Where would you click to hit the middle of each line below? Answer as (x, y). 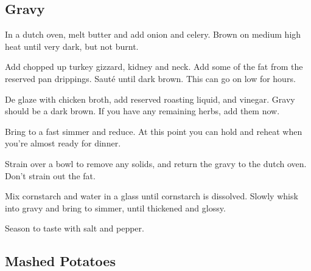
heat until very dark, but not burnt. (72, 46)
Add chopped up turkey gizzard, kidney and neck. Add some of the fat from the (154, 67)
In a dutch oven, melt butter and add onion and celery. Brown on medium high (153, 34)
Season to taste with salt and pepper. (75, 228)
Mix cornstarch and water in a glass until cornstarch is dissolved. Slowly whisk (152, 196)
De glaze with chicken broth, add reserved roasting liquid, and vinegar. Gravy (150, 99)
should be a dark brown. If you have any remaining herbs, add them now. (142, 111)
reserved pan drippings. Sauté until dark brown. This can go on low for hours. (150, 78)
